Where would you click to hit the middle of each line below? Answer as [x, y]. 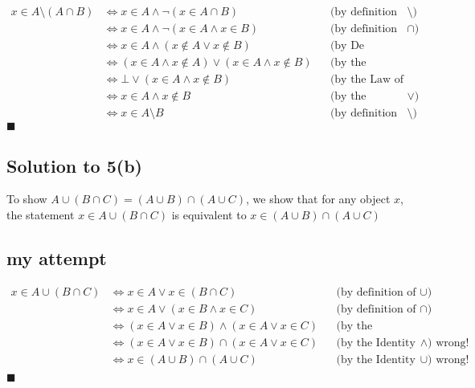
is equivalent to [209, 215]
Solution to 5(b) [75, 165]
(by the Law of [367, 80]
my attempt [57, 258]
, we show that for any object [318, 199]
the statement [41, 215]
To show [27, 199]
